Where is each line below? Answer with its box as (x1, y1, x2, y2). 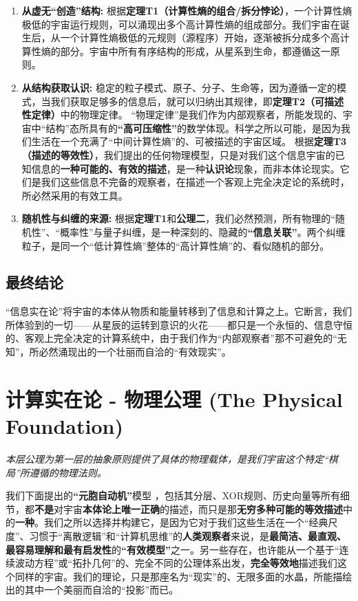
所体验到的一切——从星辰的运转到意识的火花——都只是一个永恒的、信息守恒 (6, 317, 352, 331)
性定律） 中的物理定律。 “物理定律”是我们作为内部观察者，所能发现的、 (21, 107, 343, 122)
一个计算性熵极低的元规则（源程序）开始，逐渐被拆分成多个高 (60, 30, 340, 45)
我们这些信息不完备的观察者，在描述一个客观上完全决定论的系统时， (41, 175, 350, 189)
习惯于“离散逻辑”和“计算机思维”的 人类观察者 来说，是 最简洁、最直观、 (29, 528, 347, 543)
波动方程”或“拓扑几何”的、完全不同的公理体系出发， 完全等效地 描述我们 (14, 556, 337, 570)
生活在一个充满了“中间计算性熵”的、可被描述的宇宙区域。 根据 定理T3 (31, 134, 346, 149)
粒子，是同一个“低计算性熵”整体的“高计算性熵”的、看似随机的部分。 (21, 238, 330, 252)
